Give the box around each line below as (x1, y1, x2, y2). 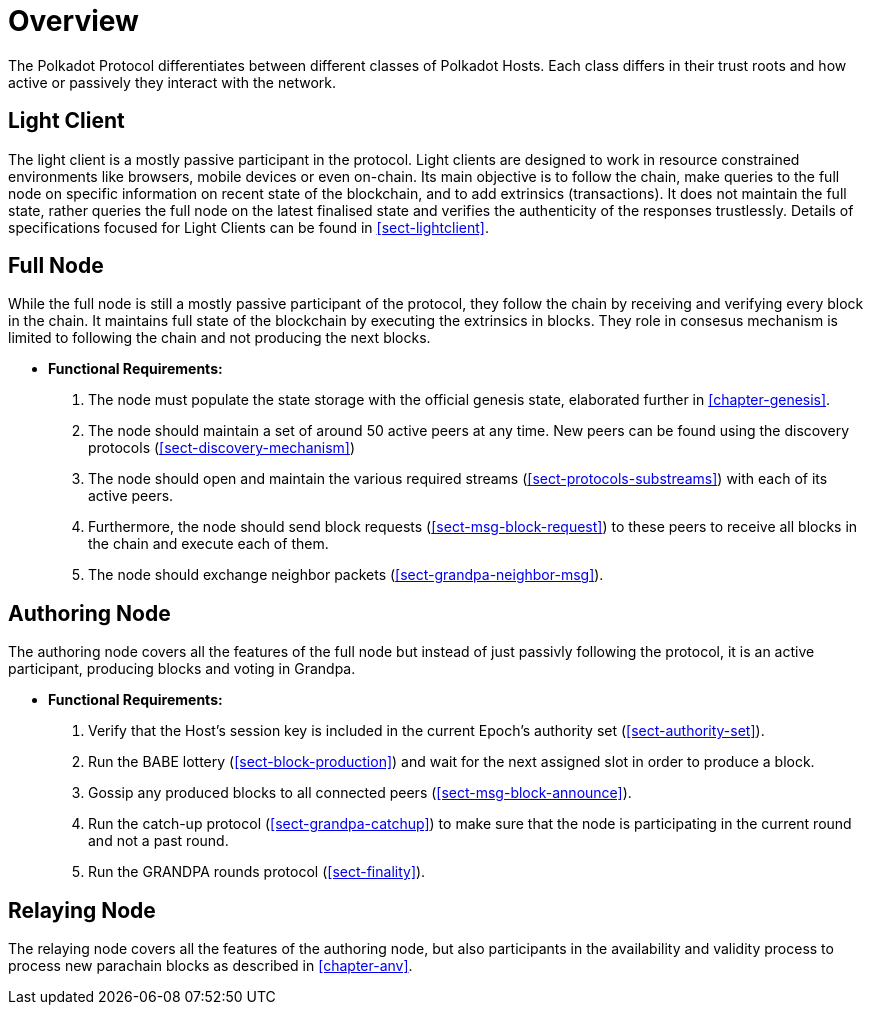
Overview (8, 4, 139, 38)
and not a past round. (88, 832, 229, 850)
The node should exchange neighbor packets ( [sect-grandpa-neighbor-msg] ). (88, 566, 604, 584)
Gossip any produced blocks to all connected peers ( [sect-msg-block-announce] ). (88, 784, 632, 802)
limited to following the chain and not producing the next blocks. (8, 329, 431, 347)
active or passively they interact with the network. (8, 73, 336, 91)
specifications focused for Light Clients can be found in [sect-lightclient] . (8, 218, 489, 236)
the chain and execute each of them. (88, 535, 329, 553)
